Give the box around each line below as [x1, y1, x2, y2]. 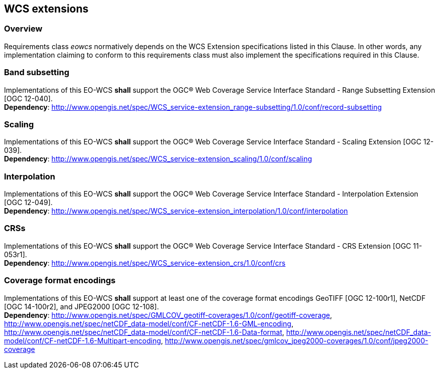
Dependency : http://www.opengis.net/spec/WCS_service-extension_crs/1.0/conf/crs [4, 258, 286, 267]
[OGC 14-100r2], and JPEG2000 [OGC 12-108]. [4, 302, 159, 311]
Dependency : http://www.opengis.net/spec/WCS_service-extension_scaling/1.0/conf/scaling [4, 154, 312, 163]
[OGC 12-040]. [4, 94, 53, 103]
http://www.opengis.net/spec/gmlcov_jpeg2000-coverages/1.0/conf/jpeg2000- [165, 336, 428, 345]
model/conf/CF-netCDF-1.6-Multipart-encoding [4, 336, 161, 345]
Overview [4, 24, 43, 34]
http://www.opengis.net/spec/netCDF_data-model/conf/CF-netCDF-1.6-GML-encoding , [4, 319, 294, 328]
